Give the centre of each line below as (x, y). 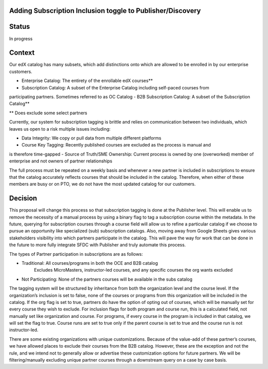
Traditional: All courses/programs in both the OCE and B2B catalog (90, 263)
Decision (23, 198)
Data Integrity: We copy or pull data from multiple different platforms (91, 138)
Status (20, 27)
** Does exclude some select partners (48, 113)
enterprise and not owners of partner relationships (61, 161)
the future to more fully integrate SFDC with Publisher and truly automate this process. (98, 245)
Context (22, 53)
